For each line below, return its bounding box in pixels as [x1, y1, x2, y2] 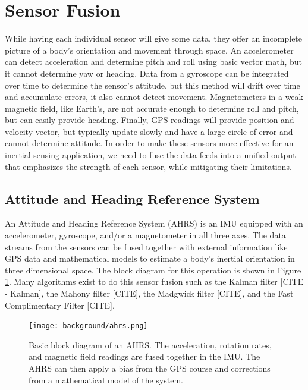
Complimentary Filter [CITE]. [5, 298, 115, 311]
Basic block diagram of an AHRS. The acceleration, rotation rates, [29, 338, 272, 351]
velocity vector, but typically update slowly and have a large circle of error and [5, 125, 293, 137]
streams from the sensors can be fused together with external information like [5, 240, 288, 253]
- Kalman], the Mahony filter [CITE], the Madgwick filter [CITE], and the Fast [5, 287, 294, 300]
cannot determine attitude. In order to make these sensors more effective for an [5, 137, 294, 149]
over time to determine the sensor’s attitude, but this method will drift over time [5, 78, 300, 91]
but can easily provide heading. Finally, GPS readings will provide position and [5, 114, 294, 126]
